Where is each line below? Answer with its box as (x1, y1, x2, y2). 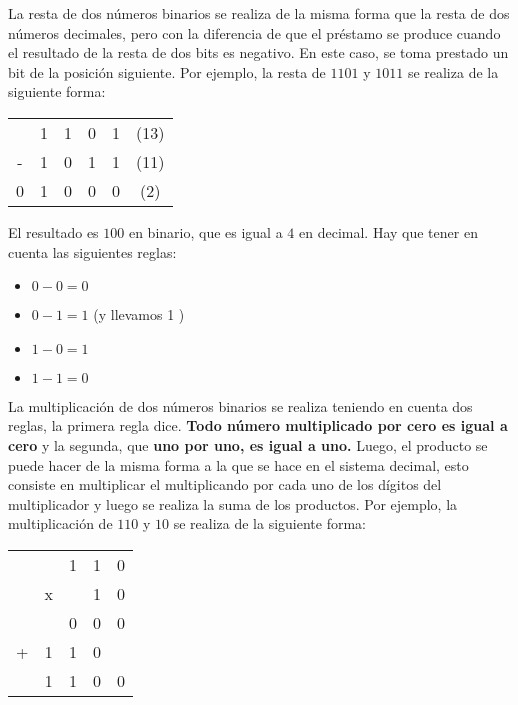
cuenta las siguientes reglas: (8, 241, 177, 262)
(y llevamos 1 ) (93, 304, 185, 325)
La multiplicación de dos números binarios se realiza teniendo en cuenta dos (8, 395, 473, 416)
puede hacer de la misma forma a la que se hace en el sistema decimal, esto (8, 454, 469, 475)
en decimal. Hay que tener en (299, 221, 478, 242)
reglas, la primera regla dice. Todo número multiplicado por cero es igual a (8, 415, 508, 436)
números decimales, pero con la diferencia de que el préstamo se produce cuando (8, 22, 501, 43)
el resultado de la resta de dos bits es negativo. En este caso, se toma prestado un (8, 42, 509, 63)
